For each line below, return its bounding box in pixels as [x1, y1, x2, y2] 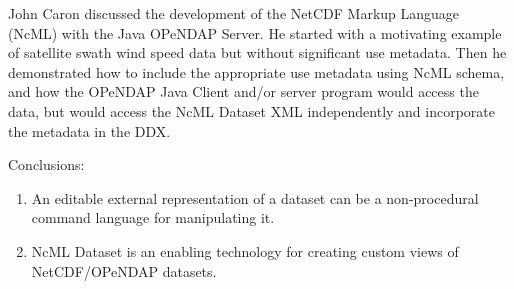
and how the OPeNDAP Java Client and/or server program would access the [8, 81, 479, 102]
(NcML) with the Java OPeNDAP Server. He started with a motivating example [8, 22, 502, 43]
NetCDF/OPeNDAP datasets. [31, 260, 217, 281]
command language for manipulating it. [31, 207, 275, 228]
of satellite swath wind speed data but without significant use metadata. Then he [8, 42, 507, 63]
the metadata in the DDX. [8, 120, 171, 141]
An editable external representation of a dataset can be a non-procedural [31, 187, 479, 208]
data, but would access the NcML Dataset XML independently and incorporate [8, 100, 496, 121]
